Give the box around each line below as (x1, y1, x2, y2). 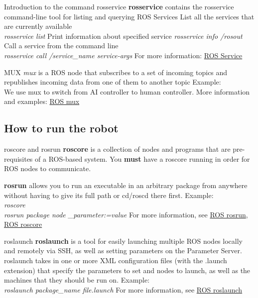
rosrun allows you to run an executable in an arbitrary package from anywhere (4, 180, 248, 190)
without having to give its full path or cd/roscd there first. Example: (4, 190, 214, 200)
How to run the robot (4, 120, 119, 136)
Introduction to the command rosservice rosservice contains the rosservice (4, 1, 234, 11)
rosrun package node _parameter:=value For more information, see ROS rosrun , (4, 209, 248, 219)
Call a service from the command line (4, 40, 119, 51)
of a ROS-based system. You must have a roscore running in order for (35, 153, 250, 164)
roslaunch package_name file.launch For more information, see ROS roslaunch (4, 284, 243, 295)
